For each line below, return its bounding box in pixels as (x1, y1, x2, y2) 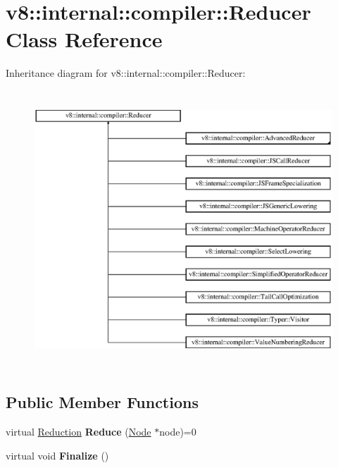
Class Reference (6, 25, 163, 54)
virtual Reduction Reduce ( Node (6, 424, 151, 439)
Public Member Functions (6, 391, 199, 413)
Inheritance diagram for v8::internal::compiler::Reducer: (6, 66, 246, 80)
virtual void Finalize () (6, 448, 109, 462)
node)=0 (159, 424, 196, 439)
